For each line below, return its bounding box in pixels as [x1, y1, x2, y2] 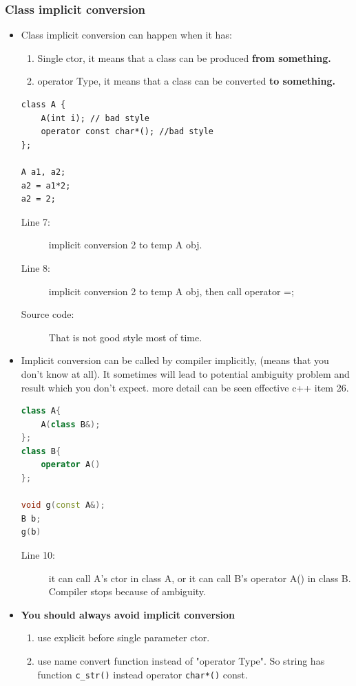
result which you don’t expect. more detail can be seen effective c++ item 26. [21, 380, 349, 394]
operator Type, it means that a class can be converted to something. [37, 74, 335, 88]
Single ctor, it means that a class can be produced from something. [37, 50, 331, 65]
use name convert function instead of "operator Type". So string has [37, 654, 325, 667]
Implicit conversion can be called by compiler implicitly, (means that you [21, 353, 329, 367]
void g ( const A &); [21, 500, 105, 511]
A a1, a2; [21, 167, 66, 177]
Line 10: [21, 548, 55, 562]
